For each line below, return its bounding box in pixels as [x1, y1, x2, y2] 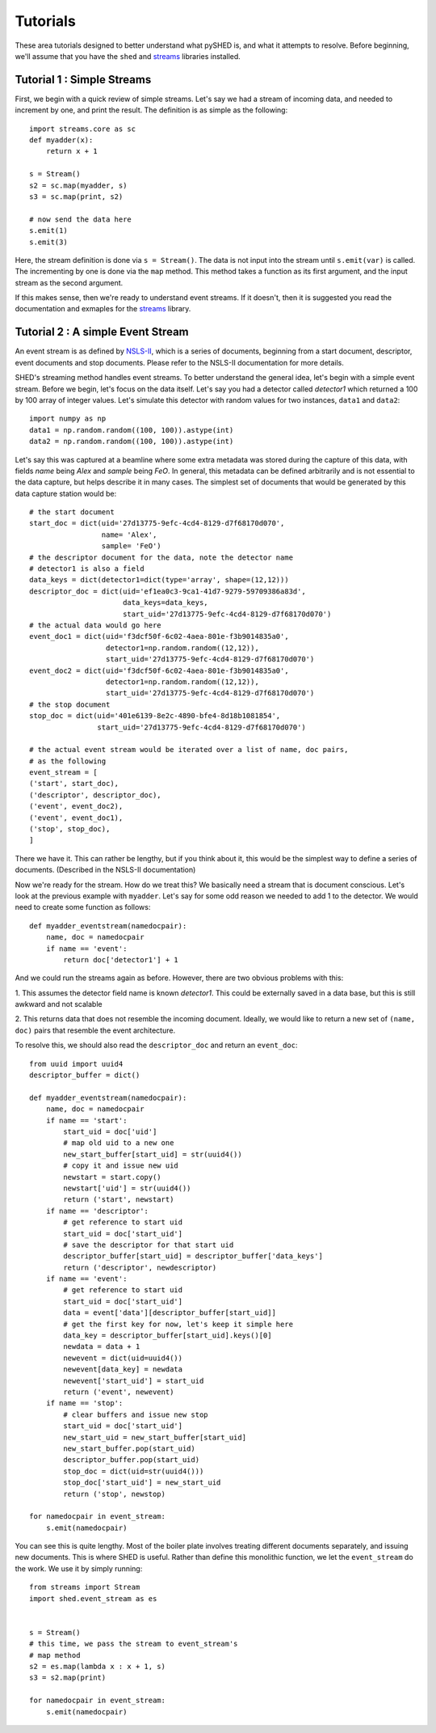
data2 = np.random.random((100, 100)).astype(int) [29, 437, 234, 446]
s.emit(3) [29, 237, 68, 247]
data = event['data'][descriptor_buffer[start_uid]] [63, 1308, 276, 1317]
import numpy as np [29, 414, 107, 424]
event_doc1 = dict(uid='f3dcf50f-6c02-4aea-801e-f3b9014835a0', [29, 632, 290, 641]
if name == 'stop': [45, 1399, 124, 1408]
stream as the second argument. [15, 277, 124, 287]
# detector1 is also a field [29, 564, 145, 573]
